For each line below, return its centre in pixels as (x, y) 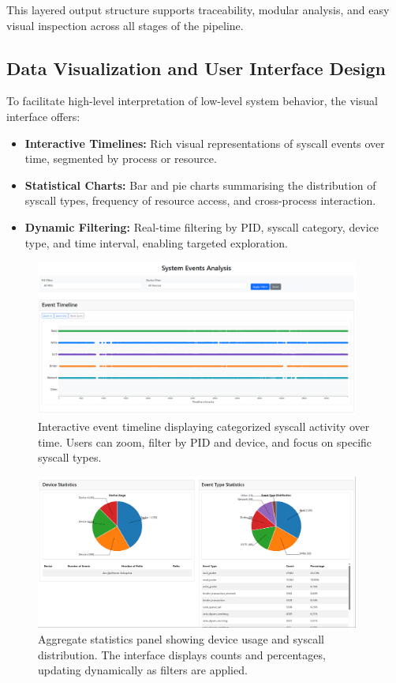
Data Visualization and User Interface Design (196, 68)
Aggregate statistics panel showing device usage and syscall (181, 638)
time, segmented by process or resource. (121, 158)
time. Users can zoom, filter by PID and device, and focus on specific (205, 441)
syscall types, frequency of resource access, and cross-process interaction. (200, 200)
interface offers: (43, 116)
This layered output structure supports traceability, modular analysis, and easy (198, 9)
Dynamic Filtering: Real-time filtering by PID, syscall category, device (202, 226)
